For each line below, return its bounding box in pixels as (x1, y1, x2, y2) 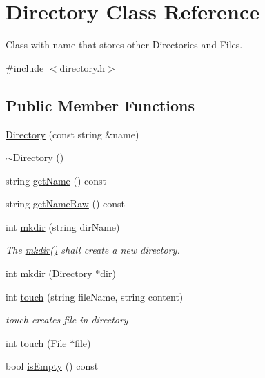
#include (6, 60, 44, 75)
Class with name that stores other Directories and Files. (6, 37, 243, 52)
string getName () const (6, 173, 107, 187)
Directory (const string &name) (6, 126, 139, 141)
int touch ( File (6, 335, 67, 350)
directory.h (59, 60, 105, 75)
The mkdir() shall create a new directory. (6, 243, 180, 257)
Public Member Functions (6, 94, 195, 115)
